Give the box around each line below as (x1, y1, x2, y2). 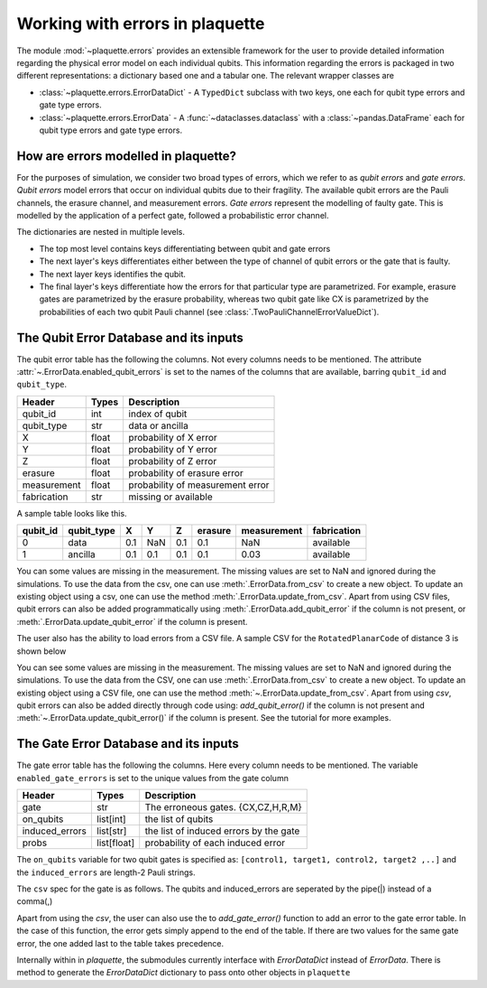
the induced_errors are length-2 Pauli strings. (16, 867, 196, 878)
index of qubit (128, 407, 188, 420)
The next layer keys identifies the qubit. (39, 268, 187, 279)
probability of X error (128, 431, 218, 443)
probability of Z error (128, 454, 217, 467)
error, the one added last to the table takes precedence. (16, 937, 225, 948)
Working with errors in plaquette (16, 14, 265, 33)
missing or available (128, 490, 213, 503)
